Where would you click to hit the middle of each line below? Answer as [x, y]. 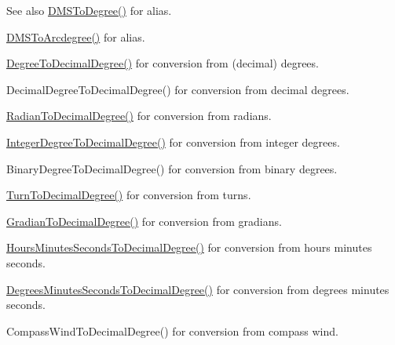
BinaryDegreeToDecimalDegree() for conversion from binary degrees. [172, 168]
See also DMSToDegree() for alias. [89, 10]
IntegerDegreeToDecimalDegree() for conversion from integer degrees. [173, 142]
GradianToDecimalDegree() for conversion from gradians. [144, 221]
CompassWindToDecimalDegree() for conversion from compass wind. [172, 330]
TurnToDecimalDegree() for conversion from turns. [129, 195]
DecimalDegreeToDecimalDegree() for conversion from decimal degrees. [178, 89]
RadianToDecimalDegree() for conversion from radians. [139, 116]
